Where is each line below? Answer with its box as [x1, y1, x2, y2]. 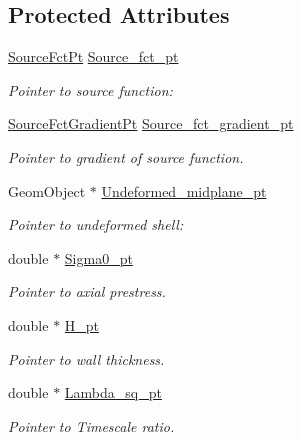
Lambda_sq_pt [64, 382, 162, 403]
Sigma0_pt [64, 247, 133, 268]
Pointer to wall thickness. [8, 348, 165, 369]
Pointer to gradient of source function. [8, 146, 244, 167]
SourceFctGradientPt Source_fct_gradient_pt [8, 113, 294, 134]
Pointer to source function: [8, 79, 173, 100]
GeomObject [8, 180, 86, 201]
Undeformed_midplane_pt [101, 180, 267, 201]
